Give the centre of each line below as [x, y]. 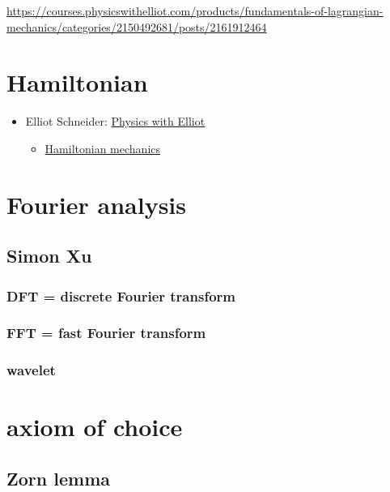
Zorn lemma [58, 478]
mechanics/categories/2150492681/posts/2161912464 [137, 26]
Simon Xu [49, 256]
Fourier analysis [97, 204]
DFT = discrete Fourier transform [121, 295]
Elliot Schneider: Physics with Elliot [115, 121]
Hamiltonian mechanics [103, 148]
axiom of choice [95, 427]
